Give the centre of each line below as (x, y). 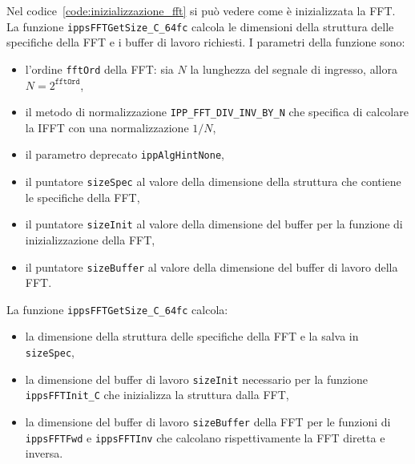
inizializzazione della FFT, (90, 239)
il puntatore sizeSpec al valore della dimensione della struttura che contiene (213, 181)
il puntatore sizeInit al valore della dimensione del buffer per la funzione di (214, 224)
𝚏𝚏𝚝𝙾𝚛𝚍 (67, 82)
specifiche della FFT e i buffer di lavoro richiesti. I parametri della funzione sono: (206, 42)
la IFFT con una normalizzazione (107, 127)
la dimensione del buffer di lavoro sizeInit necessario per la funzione (196, 379)
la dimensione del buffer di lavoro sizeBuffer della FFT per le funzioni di (208, 421)
